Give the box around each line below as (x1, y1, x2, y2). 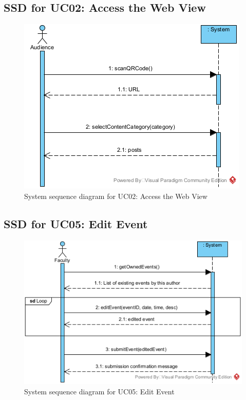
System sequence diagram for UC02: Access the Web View (24, 190, 207, 201)
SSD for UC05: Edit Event (4, 215, 148, 231)
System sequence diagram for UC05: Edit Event (24, 386, 175, 396)
